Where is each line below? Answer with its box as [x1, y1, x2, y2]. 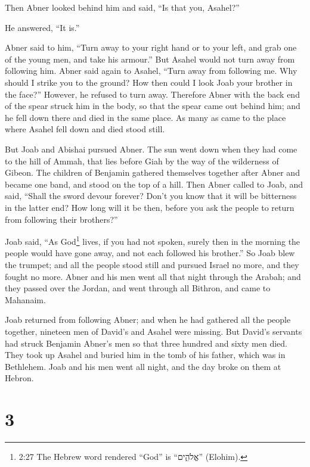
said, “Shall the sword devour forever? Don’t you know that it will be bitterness [5, 189, 297, 202]
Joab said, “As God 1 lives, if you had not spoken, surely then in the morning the [5, 233, 300, 247]
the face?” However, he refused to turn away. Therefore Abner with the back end [5, 88, 300, 100]
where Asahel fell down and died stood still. [5, 123, 165, 135]
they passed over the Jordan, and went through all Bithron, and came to [5, 282, 271, 294]
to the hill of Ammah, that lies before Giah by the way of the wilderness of [5, 154, 279, 167]
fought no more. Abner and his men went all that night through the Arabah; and [5, 270, 301, 282]
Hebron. [5, 372, 34, 384]
